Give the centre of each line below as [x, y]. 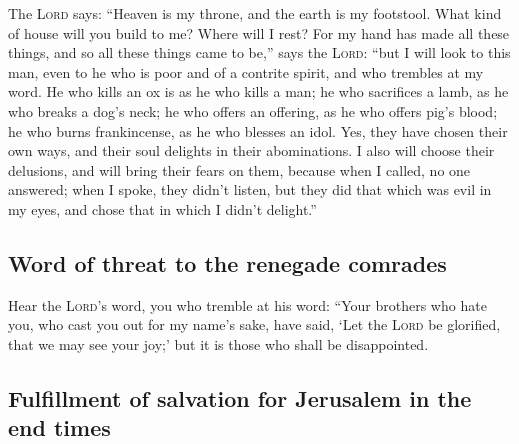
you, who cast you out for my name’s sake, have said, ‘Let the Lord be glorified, [254, 324]
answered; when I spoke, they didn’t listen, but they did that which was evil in [250, 189]
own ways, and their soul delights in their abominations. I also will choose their [251, 150]
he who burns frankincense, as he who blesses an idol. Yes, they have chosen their [258, 130]
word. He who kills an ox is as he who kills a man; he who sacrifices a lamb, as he [258, 91]
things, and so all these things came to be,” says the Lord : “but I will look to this [259, 52]
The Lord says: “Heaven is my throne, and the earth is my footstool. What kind [255, 13]
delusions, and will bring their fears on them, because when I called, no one [239, 169]
